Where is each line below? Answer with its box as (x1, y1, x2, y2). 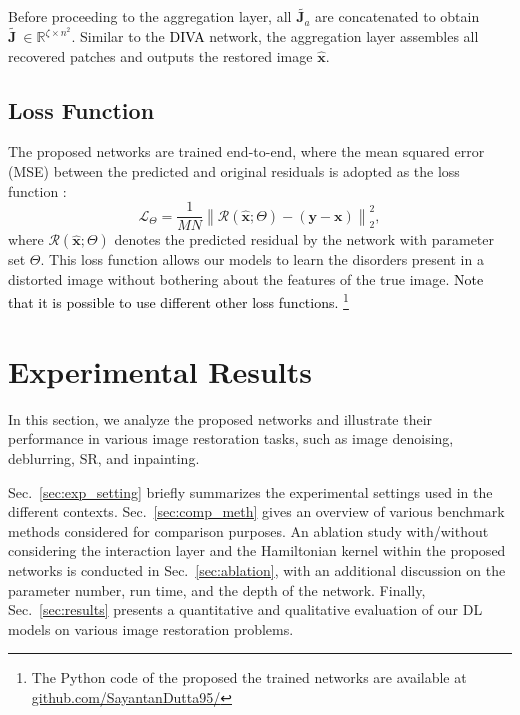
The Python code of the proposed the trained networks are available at (31, 667, 467, 688)
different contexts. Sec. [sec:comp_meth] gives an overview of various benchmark (8, 501, 505, 522)
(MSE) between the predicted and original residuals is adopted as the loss (8, 161, 460, 182)
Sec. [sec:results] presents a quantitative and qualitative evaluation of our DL (8, 599, 483, 620)
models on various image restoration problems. (8, 618, 294, 639)
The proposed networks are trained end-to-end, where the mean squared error (8, 141, 485, 162)
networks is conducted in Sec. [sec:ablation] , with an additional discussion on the (8, 559, 506, 580)
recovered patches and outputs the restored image (8, 45, 313, 66)
